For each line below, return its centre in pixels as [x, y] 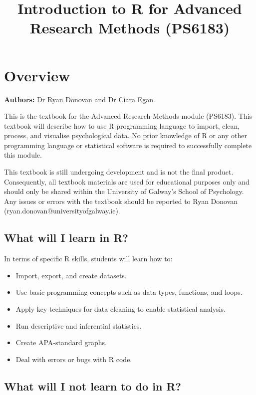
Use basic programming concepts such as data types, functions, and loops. [129, 292]
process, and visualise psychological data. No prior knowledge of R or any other [126, 135]
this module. [23, 155]
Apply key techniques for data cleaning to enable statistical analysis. [121, 309]
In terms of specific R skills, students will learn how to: [88, 259]
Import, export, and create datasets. [71, 275]
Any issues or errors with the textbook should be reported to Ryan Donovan [121, 201]
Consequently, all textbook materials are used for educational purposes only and [127, 181]
